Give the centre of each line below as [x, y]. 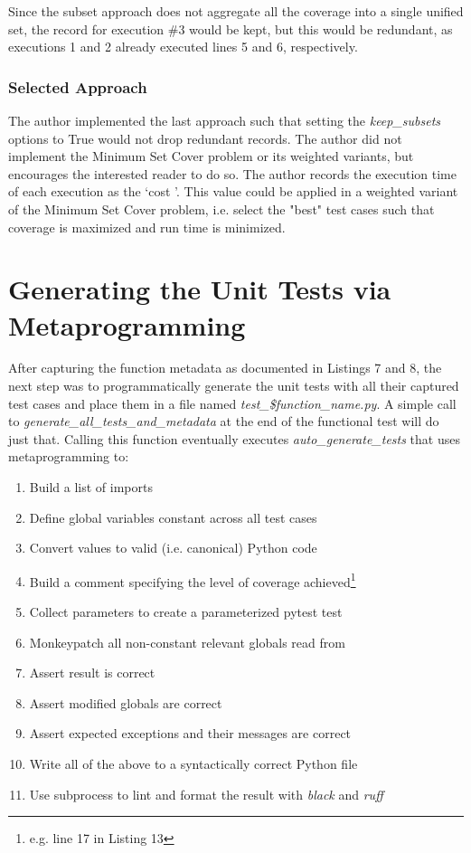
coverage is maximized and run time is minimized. [147, 227]
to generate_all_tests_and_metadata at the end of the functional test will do [224, 421]
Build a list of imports [91, 487]
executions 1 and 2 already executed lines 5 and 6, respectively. [183, 47]
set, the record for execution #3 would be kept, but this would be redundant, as [231, 28]
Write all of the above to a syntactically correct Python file [193, 764]
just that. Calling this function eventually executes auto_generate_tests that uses [234, 438]
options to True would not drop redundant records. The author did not [205, 138]
